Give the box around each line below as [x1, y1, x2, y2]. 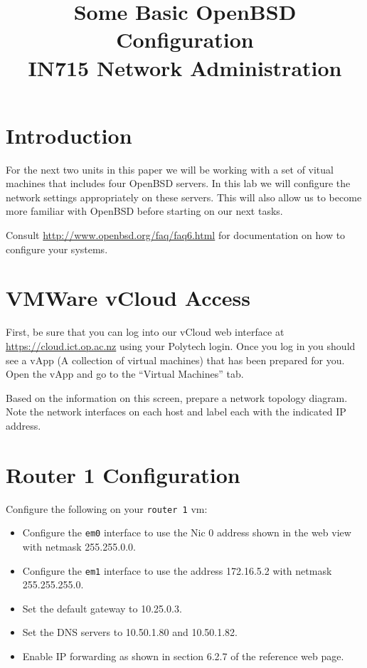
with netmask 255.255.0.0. [22, 539, 136, 553]
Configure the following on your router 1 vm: [6, 501, 208, 516]
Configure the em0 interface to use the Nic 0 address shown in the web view [22, 525, 351, 540]
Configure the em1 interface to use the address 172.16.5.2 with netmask [22, 563, 332, 578]
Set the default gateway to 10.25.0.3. [22, 600, 182, 615]
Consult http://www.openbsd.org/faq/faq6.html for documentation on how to [6, 228, 346, 243]
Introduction [6, 120, 132, 149]
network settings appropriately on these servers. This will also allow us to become [6, 189, 362, 204]
